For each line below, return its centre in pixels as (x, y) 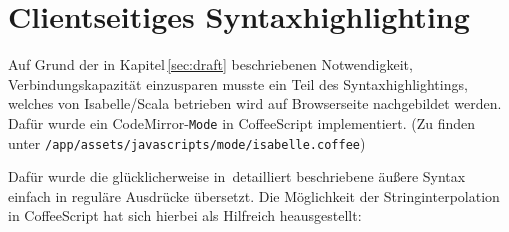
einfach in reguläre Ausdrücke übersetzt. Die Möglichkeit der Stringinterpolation (254, 195)
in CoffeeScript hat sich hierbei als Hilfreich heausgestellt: (185, 215)
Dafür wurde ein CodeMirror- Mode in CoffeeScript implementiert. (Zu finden (242, 122)
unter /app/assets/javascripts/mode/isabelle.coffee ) (187, 142)
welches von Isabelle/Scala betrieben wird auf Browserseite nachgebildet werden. (255, 103)
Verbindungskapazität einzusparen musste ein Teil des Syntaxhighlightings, (238, 83)
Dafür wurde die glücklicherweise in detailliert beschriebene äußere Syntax (237, 176)
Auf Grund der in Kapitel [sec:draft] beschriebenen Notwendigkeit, (210, 64)
